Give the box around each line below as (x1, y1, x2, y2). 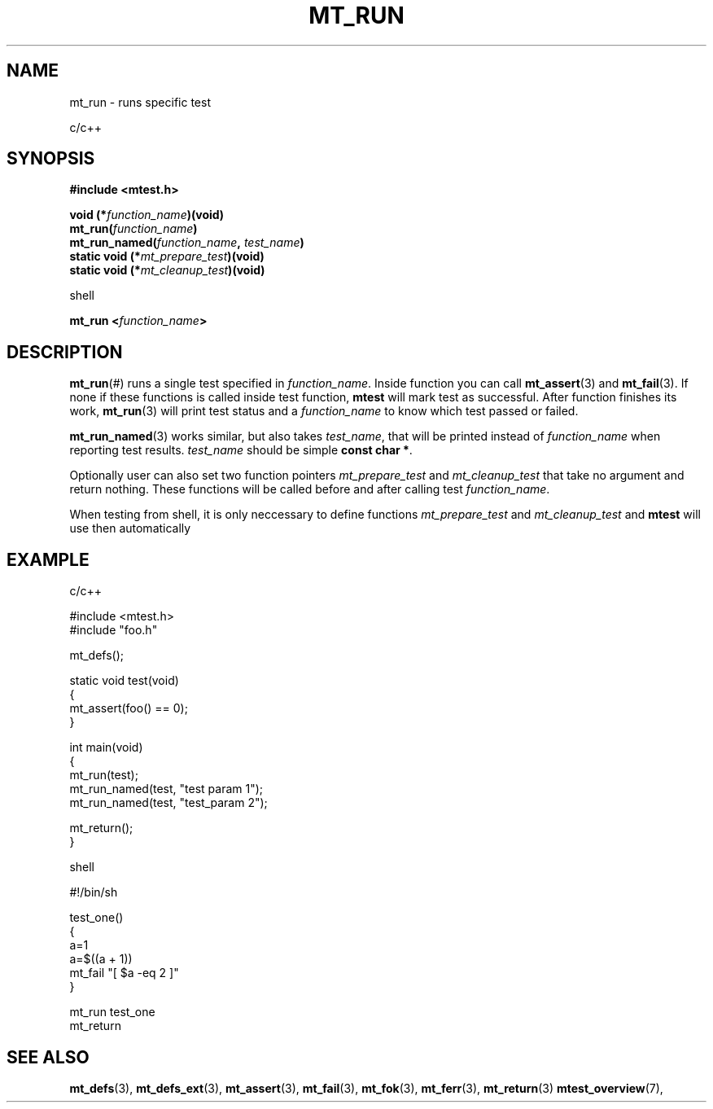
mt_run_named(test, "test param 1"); (69, 782, 264, 796)
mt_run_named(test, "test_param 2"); (69, 796, 268, 810)
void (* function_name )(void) (69, 208, 225, 222)
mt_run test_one (69, 1005, 155, 1019)
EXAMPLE (7, 549, 90, 570)
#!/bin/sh (69, 885, 118, 900)
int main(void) (69, 740, 143, 755)
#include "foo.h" (69, 623, 158, 638)
